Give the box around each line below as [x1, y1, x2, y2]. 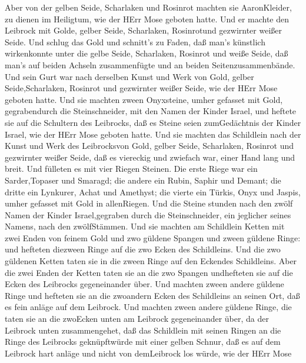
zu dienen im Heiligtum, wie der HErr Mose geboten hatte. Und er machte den [5, 12, 290, 25]
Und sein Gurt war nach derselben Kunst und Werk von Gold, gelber [5, 70, 254, 82]
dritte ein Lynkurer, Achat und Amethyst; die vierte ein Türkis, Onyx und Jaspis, [5, 185, 301, 198]
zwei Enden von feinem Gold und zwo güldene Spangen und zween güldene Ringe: [5, 231, 301, 244]
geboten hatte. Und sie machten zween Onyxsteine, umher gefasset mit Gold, [5, 93, 283, 105]
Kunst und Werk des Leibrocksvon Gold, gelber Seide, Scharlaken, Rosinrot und [5, 139, 294, 152]
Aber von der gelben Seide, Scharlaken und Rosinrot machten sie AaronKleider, [5, 1, 292, 13]
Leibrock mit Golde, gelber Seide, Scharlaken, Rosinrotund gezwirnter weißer [5, 24, 282, 36]
